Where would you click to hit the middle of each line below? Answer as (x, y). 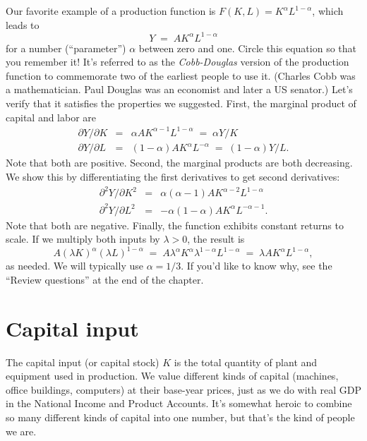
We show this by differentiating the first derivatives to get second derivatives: (173, 176)
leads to (23, 24)
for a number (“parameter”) (66, 48)
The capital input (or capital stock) (83, 362)
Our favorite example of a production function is (111, 11)
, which (328, 11)
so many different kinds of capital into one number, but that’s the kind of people (180, 417)
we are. (21, 431)
